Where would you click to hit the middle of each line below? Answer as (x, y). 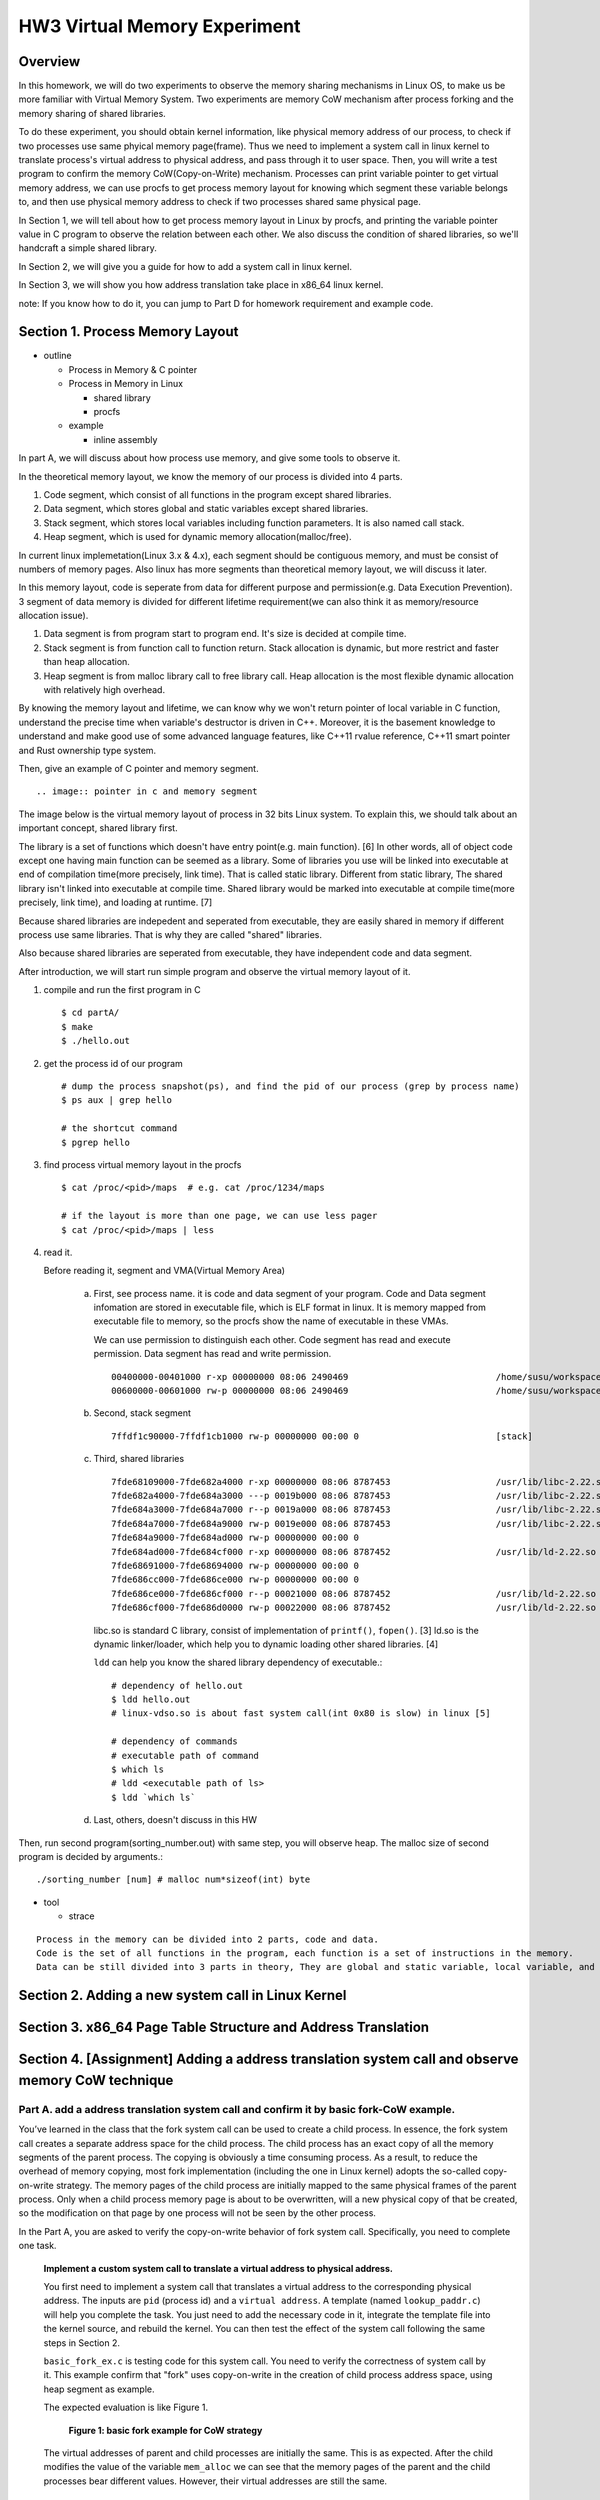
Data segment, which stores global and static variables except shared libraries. (206, 509)
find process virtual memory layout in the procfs (142, 1164)
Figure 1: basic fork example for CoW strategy (165, 2430)
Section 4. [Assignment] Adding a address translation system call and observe (268, 2059)
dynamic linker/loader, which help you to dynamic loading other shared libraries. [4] (266, 1644)
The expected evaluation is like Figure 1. (126, 2407)
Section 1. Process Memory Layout (128, 331)
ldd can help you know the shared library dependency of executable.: (238, 1662)
